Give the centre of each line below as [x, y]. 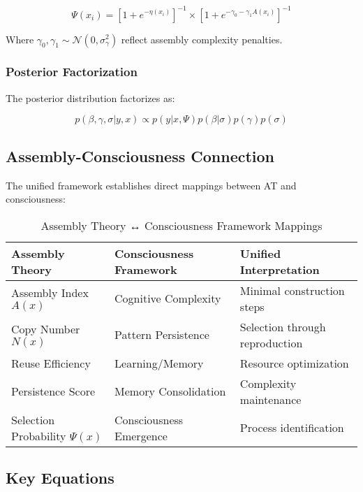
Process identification [292, 428]
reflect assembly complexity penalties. [202, 39]
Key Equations [60, 478]
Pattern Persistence [162, 335]
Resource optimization [294, 363]
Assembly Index [50, 293]
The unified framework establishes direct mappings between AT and [151, 185]
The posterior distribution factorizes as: [90, 97]
